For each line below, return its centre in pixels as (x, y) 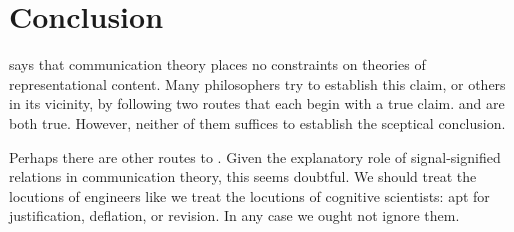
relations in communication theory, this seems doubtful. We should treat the (243, 176)
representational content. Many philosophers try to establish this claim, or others (257, 83)
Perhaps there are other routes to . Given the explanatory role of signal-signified (255, 156)
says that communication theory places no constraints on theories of (217, 64)
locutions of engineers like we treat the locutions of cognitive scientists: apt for (249, 195)
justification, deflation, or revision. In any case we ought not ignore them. (234, 215)
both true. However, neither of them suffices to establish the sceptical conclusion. (257, 122)
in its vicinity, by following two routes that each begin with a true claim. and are (257, 103)
